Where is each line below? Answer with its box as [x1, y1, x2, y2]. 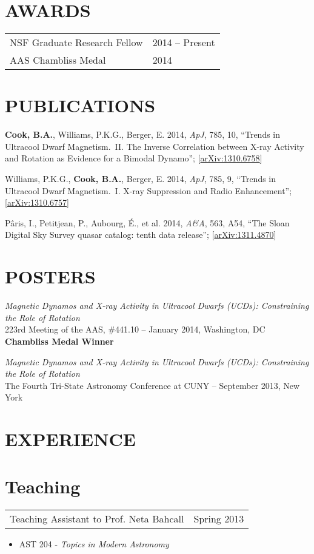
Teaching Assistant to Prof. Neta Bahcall [10, 512, 184, 526]
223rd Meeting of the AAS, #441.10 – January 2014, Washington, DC [5, 323, 266, 336]
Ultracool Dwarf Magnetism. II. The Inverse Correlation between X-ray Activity [5, 140, 304, 152]
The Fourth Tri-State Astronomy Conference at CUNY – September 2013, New [5, 379, 300, 391]
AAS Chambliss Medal [10, 53, 106, 67]
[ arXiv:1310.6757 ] [5, 196, 69, 209]
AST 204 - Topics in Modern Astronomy [19, 538, 169, 550]
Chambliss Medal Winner [5, 334, 114, 347]
